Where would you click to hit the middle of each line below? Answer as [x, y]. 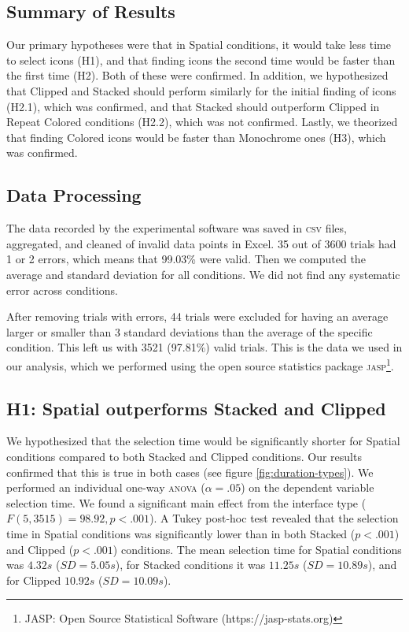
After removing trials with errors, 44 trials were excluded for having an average [197, 316]
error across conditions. [62, 290]
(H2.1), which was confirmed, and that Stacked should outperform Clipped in [193, 106]
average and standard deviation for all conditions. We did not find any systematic [203, 274]
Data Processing [74, 195]
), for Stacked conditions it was [190, 565]
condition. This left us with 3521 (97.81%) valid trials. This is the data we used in [204, 347]
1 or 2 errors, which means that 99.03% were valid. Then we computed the [186, 259]
